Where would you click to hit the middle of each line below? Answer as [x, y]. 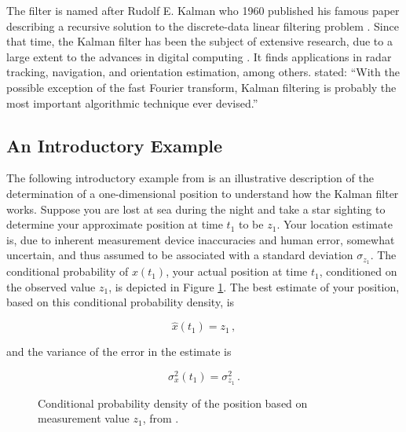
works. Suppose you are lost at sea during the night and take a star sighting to [196, 209]
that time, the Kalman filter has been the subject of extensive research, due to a [199, 41]
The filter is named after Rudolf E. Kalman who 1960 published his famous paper [203, 10]
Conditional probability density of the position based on [173, 403]
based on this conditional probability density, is [121, 302]
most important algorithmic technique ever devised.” [132, 103]
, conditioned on [358, 271]
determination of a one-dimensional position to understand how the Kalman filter [203, 193]
